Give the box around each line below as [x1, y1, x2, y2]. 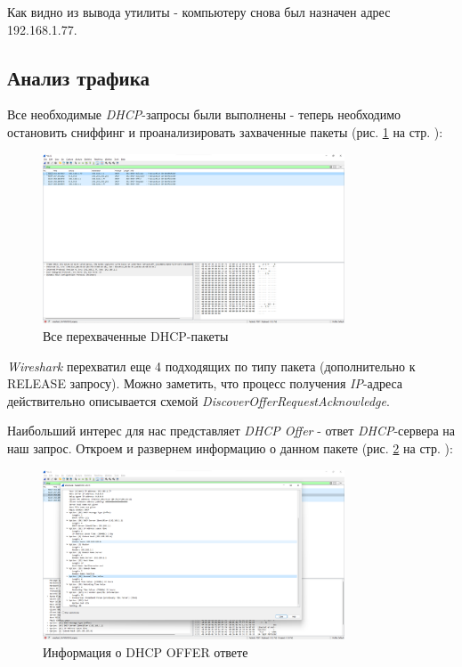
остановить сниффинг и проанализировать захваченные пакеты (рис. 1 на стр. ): [7, 122, 443, 141]
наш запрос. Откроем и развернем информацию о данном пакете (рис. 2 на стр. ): [7, 438, 453, 457]
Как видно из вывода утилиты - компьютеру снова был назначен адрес [7, 3, 391, 20]
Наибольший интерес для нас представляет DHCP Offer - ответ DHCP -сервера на [7, 421, 456, 440]
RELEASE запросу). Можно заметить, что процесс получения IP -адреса [7, 374, 403, 393]
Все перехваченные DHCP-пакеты [43, 326, 229, 345]
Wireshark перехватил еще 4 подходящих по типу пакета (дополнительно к [7, 356, 416, 375]
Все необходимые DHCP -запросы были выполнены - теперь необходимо [7, 105, 401, 124]
